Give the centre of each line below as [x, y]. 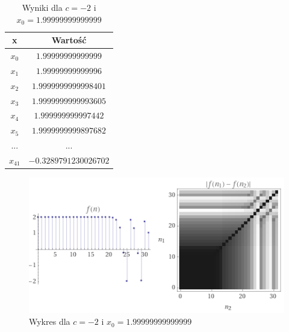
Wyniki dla [42, 7]
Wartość [69, 40]
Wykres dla [50, 321]
